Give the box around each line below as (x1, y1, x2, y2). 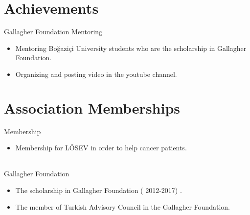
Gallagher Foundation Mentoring (4, 26, 103, 37)
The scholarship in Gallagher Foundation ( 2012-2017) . (15, 185, 182, 195)
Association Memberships (4, 97, 181, 118)
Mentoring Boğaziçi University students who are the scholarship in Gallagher (15, 43, 247, 53)
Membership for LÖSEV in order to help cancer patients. (15, 143, 187, 153)
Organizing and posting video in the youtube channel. (15, 69, 177, 79)
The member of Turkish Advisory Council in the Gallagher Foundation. (15, 201, 230, 212)
